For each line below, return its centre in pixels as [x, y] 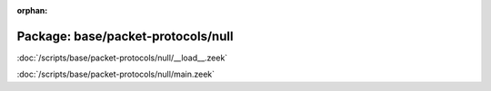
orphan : [32, 10]
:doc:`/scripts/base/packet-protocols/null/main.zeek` [116, 74]
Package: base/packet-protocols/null [125, 36]
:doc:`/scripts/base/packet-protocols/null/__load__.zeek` [122, 58]
